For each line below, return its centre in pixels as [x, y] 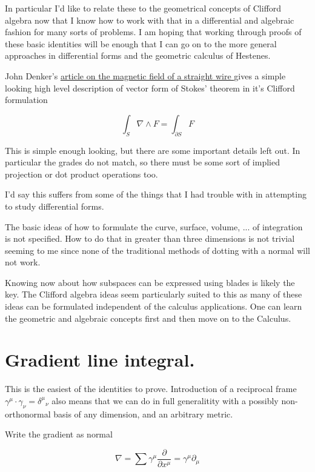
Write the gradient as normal [59, 434]
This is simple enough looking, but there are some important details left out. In [153, 150]
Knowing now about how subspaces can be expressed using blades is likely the [150, 282]
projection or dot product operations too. [81, 174]
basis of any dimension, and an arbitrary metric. [143, 414]
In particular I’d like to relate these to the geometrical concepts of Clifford [143, 8]
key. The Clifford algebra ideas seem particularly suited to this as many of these [154, 294]
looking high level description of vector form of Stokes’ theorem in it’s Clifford [150, 88]
